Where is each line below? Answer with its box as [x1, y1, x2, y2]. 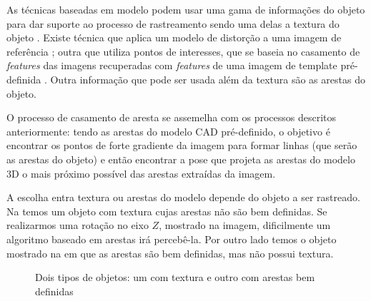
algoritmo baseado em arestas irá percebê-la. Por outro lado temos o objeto [6, 231, 337, 246]
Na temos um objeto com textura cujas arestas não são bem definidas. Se [6, 203, 327, 218]
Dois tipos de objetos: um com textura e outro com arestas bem [35, 270, 315, 285]
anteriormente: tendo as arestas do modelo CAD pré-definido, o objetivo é [6, 123, 330, 138]
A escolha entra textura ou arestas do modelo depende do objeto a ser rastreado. [6, 190, 360, 205]
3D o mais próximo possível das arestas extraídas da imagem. [6, 165, 276, 180]
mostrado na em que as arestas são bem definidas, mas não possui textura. [6, 245, 334, 260]
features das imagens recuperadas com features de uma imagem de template [6, 58, 337, 73]
